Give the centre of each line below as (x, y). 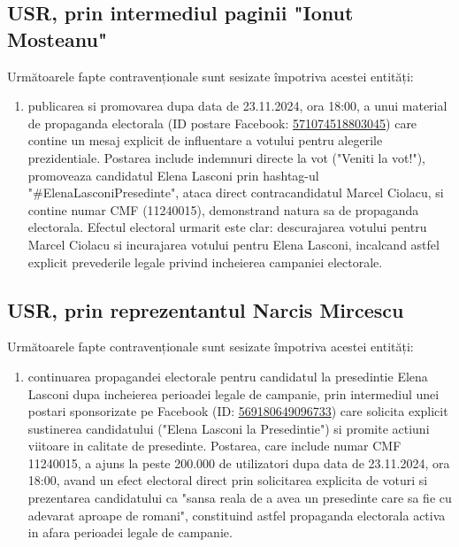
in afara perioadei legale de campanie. (130, 532)
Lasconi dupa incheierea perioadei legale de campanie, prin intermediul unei (233, 393)
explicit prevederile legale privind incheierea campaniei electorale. (205, 262)
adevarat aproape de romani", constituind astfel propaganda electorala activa (237, 515)
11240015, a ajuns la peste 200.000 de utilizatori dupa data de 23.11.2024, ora (239, 462)
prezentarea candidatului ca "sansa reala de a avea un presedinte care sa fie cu (240, 498)
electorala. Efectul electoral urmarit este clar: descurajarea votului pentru (227, 227)
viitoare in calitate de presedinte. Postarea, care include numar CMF (214, 446)
